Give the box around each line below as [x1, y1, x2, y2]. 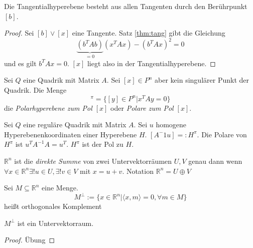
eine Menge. [42, 182, 78, 193]
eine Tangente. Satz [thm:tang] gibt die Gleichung [72, 28, 225, 38]
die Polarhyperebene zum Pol [4, 102, 92, 113]
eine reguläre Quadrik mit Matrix [23, 119, 126, 130]
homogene [156, 119, 187, 130]
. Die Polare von [197, 129, 247, 139]
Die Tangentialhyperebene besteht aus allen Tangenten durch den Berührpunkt [4, 1, 247, 11]
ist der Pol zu [82, 139, 123, 149]
